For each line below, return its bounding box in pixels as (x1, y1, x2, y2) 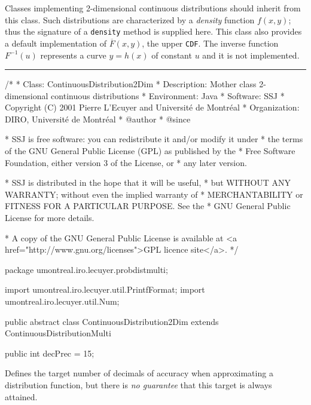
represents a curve (40, 48, 106, 61)
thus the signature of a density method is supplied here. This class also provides (5, 25, 302, 38)
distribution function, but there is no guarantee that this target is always (5, 378, 272, 391)
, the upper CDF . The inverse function (142, 36, 279, 49)
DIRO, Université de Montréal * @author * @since (5, 112, 191, 125)
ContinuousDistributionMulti (5, 327, 111, 339)
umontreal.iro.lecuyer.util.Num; (5, 295, 120, 307)
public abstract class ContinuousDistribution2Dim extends (5, 315, 219, 327)
